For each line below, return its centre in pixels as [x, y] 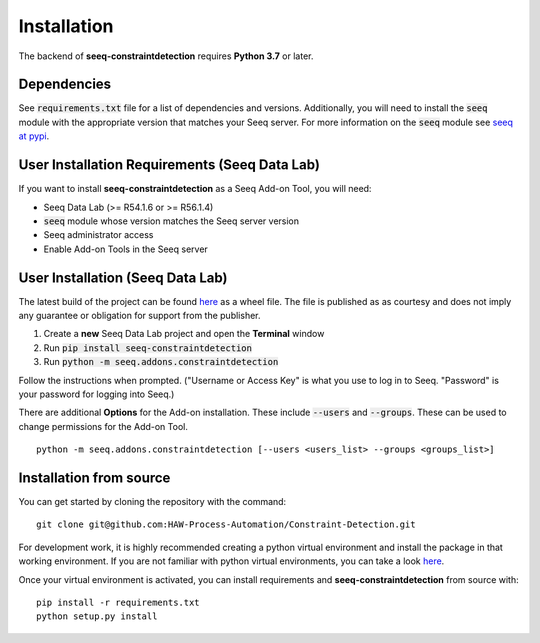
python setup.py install [97, 616]
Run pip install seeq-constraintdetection [147, 347]
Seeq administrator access [98, 235]
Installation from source [94, 477]
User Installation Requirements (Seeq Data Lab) [169, 165]
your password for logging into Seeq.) [96, 394]
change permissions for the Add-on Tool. [103, 426]
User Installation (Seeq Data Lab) [123, 277]
